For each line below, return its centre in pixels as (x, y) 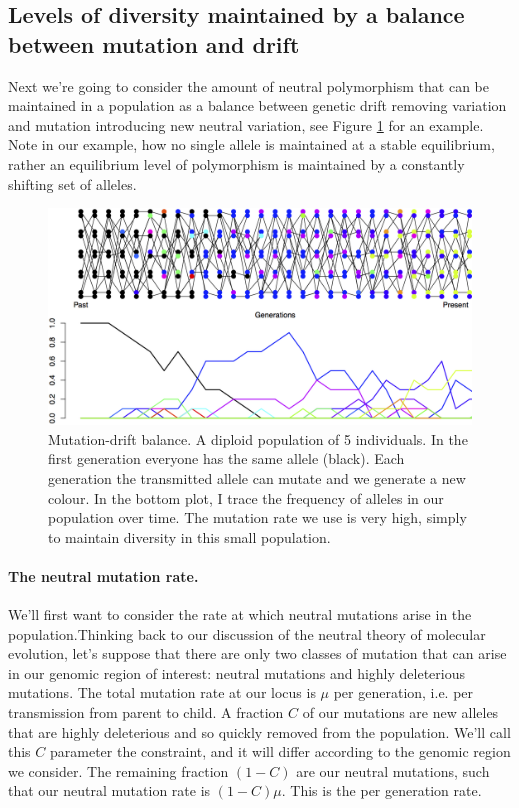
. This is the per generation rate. (381, 790)
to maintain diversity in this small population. (189, 536)
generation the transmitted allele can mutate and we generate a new (257, 477)
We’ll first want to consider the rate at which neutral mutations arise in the (240, 614)
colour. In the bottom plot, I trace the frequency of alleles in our (246, 497)
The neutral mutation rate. (103, 575)
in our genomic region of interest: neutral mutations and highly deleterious (237, 672)
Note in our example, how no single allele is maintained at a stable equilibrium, (251, 144)
